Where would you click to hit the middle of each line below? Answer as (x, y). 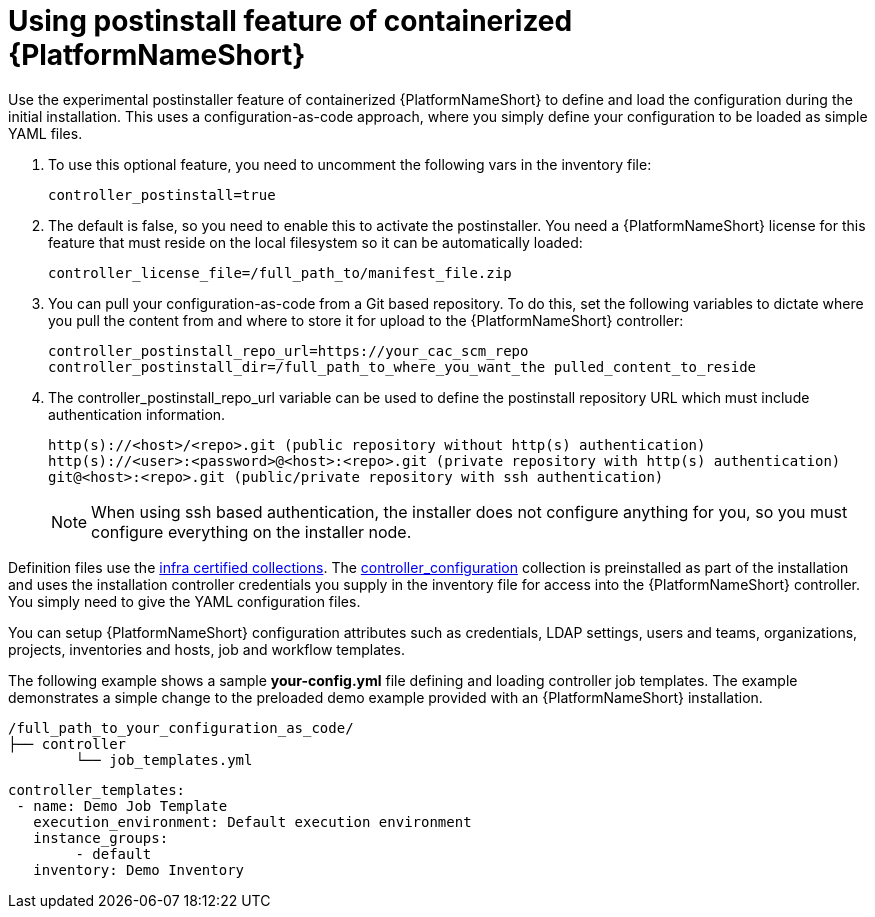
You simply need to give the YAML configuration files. (184, 601)
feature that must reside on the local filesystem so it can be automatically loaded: (315, 242)
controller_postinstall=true (162, 194)
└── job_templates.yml (164, 759)
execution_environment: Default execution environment (252, 821)
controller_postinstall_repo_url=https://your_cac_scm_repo (288, 350)
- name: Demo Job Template (122, 805)
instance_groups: (101, 837)
